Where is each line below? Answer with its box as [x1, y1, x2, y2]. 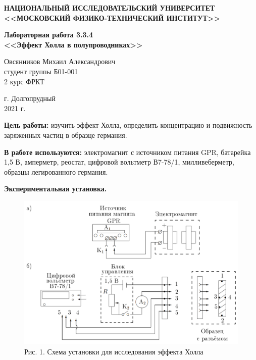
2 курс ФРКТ [4, 76, 44, 86]
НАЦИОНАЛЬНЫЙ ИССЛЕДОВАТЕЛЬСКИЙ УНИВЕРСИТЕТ [4, 3, 215, 13]
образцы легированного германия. [4, 166, 108, 177]
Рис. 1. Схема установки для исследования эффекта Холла [24, 346, 203, 356]
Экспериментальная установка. [4, 183, 107, 194]
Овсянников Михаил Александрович [4, 56, 116, 67]
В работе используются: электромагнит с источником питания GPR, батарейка [4, 146, 251, 157]
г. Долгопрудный [4, 93, 56, 104]
